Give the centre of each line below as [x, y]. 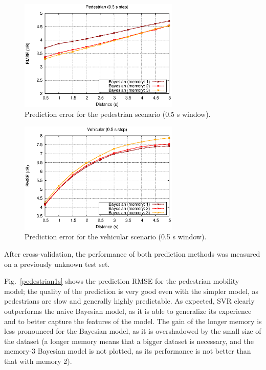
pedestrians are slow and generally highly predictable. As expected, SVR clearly [129, 301]
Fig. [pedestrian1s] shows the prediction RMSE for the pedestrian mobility [122, 281]
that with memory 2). [38, 361]
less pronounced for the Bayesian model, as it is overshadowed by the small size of [133, 331]
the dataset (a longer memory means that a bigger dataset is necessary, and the [129, 341]
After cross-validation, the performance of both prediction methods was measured [132, 254]
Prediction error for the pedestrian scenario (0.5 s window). [118, 114]
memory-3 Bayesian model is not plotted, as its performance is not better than [128, 351]
